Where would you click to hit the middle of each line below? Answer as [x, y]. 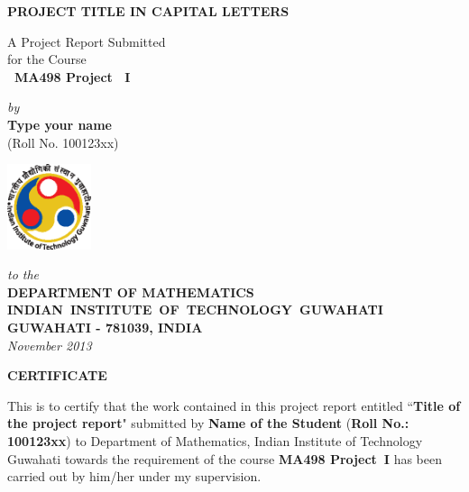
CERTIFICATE [57, 375]
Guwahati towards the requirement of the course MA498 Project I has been [225, 458]
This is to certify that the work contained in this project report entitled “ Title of [234, 405]
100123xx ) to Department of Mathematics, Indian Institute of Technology [215, 440]
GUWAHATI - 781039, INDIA [105, 328]
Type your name [60, 124]
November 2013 [50, 345]
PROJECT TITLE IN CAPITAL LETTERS [148, 11]
